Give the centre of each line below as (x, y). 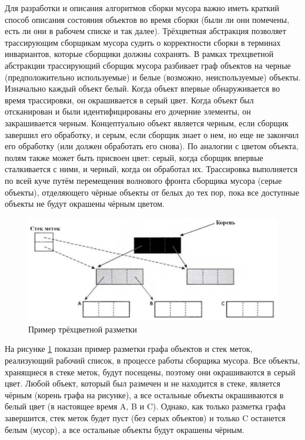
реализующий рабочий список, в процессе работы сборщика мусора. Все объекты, (152, 360)
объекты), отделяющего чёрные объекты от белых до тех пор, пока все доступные (152, 192)
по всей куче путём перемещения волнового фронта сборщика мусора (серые (143, 180)
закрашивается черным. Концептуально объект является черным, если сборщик (147, 122)
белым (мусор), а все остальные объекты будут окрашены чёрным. (125, 429)
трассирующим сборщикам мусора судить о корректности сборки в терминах (143, 42)
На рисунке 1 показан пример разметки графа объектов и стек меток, (129, 349)
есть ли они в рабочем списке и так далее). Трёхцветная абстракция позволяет (145, 31)
